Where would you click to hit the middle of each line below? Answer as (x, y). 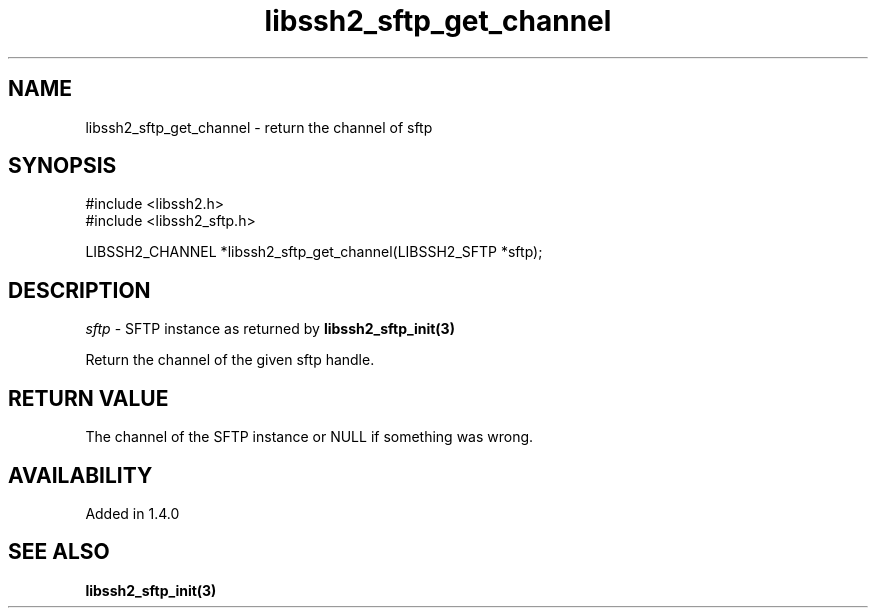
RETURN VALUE (88, 398)
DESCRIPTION (79, 290)
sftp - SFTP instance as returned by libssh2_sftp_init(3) (270, 329)
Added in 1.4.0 (132, 513)
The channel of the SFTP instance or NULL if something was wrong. (309, 437)
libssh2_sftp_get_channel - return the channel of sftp (259, 127)
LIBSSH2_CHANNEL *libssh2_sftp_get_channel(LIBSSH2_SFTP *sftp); (314, 252)
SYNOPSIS (62, 166)
